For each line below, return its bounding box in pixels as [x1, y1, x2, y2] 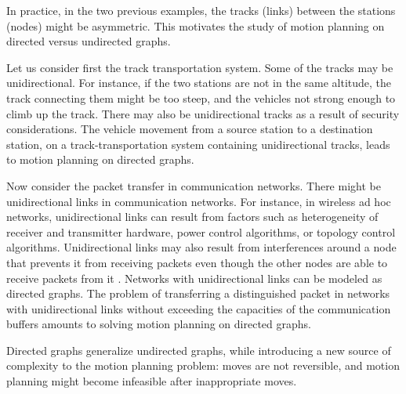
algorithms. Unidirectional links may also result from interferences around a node [6, 239, 397, 255]
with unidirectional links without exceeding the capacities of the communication [6, 300, 391, 316]
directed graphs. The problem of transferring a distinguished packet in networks [6, 285, 390, 302]
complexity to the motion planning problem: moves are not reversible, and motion [6, 357, 400, 374]
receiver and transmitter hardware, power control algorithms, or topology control [6, 223, 396, 240]
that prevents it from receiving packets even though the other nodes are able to [6, 254, 388, 270]
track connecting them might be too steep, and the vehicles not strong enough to [6, 89, 396, 106]
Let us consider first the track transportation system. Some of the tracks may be [6, 59, 393, 75]
